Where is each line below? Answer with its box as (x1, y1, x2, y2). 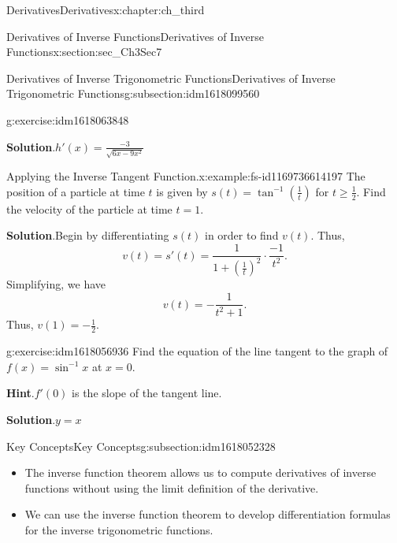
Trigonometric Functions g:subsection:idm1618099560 (6, 85, 260, 102)
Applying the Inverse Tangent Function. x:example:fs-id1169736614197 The (6, 168, 365, 184)
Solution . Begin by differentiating (6, 227, 169, 244)
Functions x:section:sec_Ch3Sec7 (6, 43, 162, 60)
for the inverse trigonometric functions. (24, 522, 213, 538)
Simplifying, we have (6, 276, 106, 292)
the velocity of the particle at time (6, 200, 173, 217)
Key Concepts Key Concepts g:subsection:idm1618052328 (6, 437, 276, 454)
